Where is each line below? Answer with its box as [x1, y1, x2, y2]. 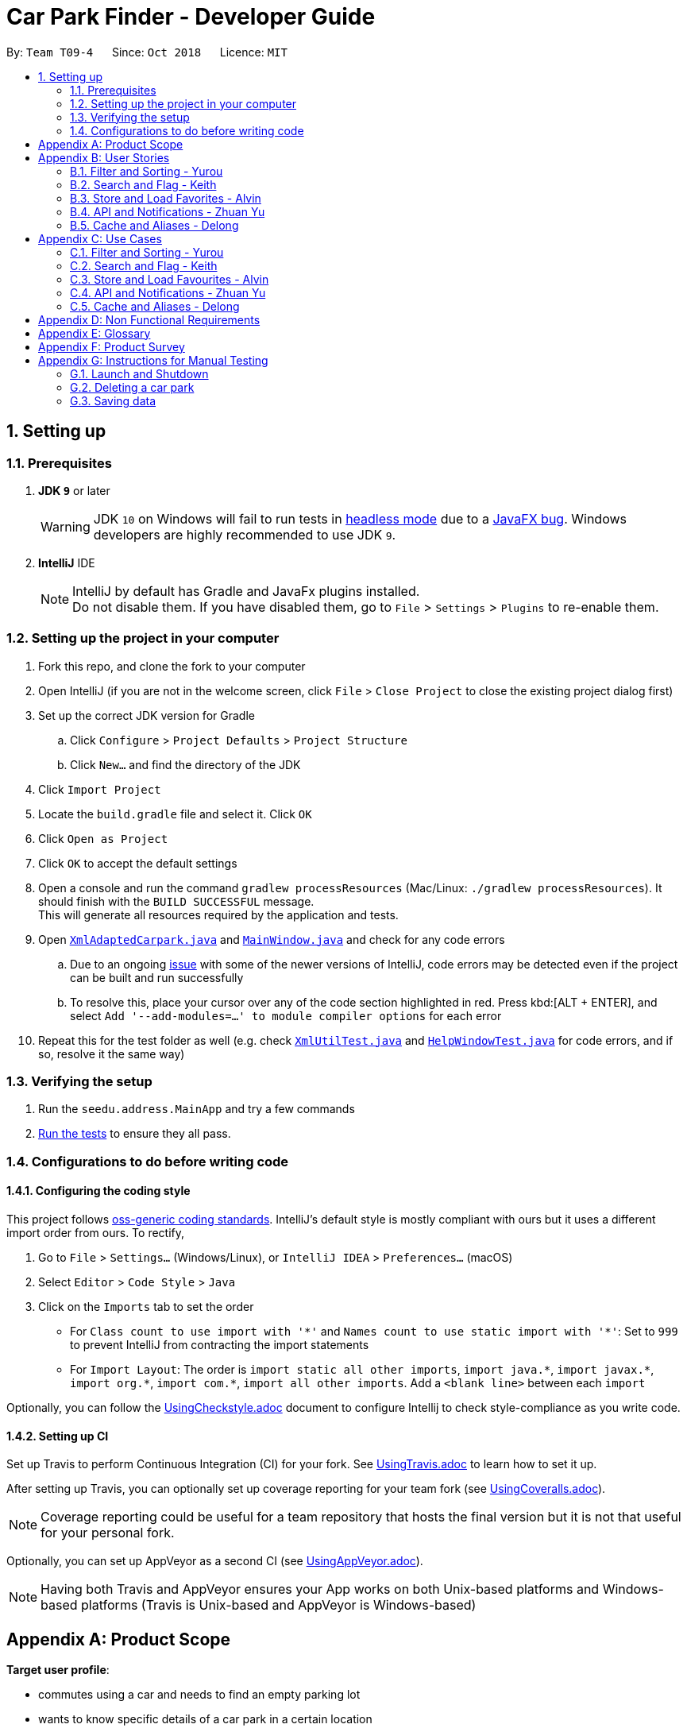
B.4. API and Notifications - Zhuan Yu [70, 204, 265, 218]
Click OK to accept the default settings [38, 856, 237, 870]
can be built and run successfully [70, 970, 244, 984]
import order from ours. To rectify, [6, 1226, 185, 1240]
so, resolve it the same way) [38, 1046, 185, 1061]
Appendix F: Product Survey [38, 339, 185, 354]
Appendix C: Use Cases [38, 231, 162, 245]
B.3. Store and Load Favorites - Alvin [70, 191, 261, 205]
